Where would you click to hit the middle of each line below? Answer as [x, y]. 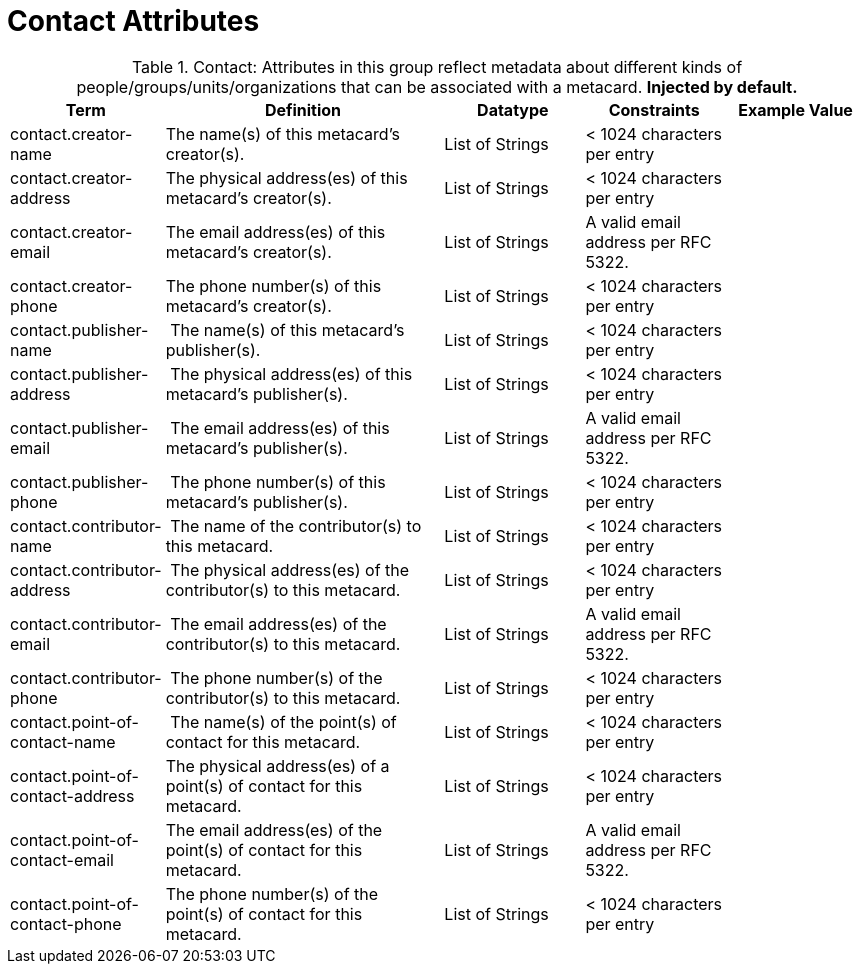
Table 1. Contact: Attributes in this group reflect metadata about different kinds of [437, 66]
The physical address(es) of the [290, 569]
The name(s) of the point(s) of [283, 721]
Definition [303, 109]
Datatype [513, 109]
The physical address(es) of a [277, 765]
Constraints [654, 109]
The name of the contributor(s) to [296, 525]
